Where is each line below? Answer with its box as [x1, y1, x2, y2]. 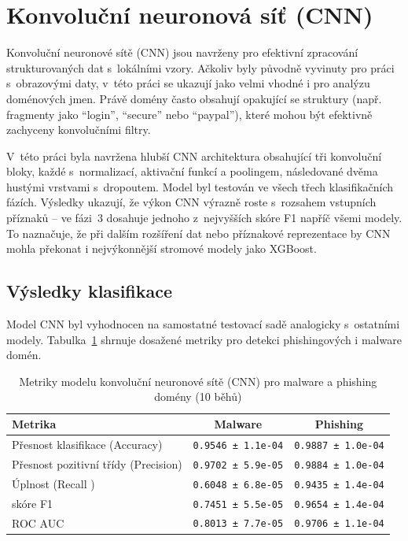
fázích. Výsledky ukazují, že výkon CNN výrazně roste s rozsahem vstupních [6, 194, 377, 210]
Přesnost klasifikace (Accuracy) [12, 435, 163, 452]
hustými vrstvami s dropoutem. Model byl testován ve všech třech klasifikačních [6, 178, 394, 195]
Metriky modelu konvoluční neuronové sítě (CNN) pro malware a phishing [19, 372, 377, 389]
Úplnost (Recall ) [12, 475, 95, 491]
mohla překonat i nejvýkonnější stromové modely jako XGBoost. [6, 240, 317, 257]
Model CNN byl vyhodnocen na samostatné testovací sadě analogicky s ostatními [6, 316, 400, 332]
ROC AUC [12, 514, 64, 531]
